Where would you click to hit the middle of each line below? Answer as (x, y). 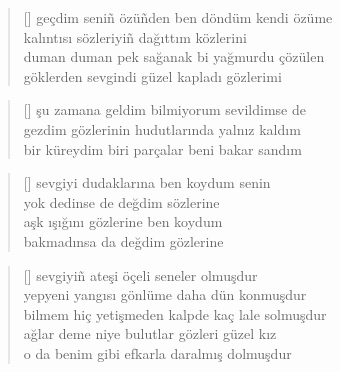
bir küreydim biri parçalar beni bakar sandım (162, 148)
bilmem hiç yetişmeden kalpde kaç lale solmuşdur (175, 313)
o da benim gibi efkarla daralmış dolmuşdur (157, 352)
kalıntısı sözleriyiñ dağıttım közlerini (135, 36)
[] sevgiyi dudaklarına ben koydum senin (147, 182)
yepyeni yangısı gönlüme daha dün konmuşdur (165, 294)
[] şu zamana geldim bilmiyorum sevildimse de (164, 109)
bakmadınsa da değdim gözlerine (123, 240)
